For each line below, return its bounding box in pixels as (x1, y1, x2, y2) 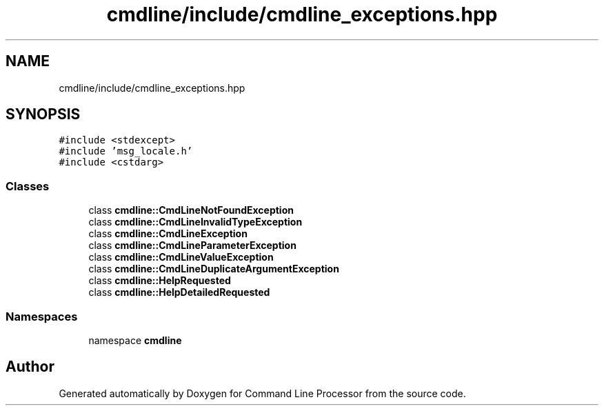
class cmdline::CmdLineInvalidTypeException (88, 216, 303, 228)
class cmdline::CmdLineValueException (88, 251, 274, 263)
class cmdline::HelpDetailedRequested (88, 286, 270, 299)
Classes (6, 179, 50, 193)
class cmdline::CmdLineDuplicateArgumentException (88, 263, 339, 275)
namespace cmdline (88, 334, 182, 346)
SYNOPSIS (6, 106, 81, 123)
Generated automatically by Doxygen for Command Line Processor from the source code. (59, 387, 466, 399)
